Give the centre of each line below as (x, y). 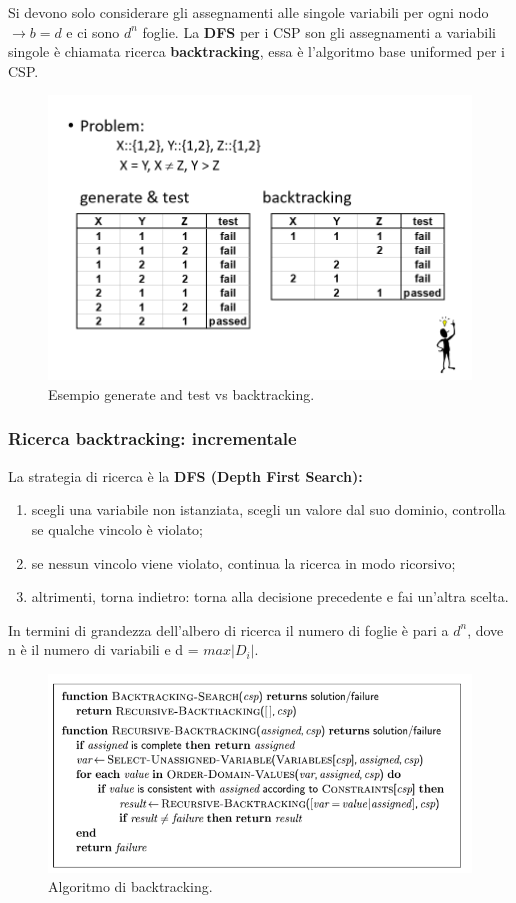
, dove (485, 629)
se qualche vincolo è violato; (117, 528)
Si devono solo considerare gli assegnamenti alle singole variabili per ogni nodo (248, 12)
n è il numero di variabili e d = (103, 649)
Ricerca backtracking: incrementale (152, 438)
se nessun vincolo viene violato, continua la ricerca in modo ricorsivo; (243, 562)
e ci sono (93, 31)
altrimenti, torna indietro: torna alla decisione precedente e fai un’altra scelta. (270, 596)
